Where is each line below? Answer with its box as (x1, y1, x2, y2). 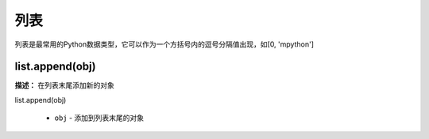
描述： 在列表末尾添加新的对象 (14, 81, 114, 90)
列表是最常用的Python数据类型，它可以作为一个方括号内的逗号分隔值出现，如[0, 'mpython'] (14, 39, 314, 49)
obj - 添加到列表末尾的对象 (54, 113, 145, 122)
